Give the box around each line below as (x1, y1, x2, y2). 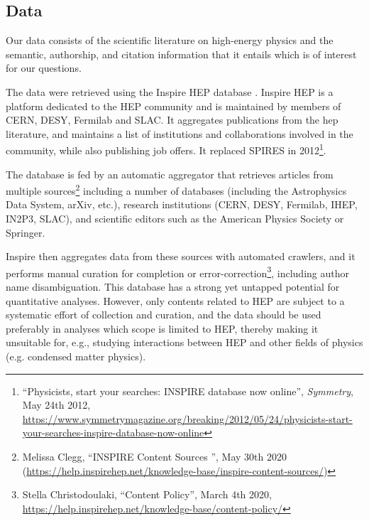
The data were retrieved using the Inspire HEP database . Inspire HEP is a (6, 84, 334, 99)
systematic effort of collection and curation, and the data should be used (6, 307, 321, 322)
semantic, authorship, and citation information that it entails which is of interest (6, 46, 357, 61)
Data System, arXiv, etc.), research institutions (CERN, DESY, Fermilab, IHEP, (6, 197, 358, 212)
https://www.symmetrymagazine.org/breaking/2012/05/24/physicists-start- (22, 411, 353, 426)
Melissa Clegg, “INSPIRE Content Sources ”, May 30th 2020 (22, 449, 287, 464)
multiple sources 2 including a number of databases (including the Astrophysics (6, 181, 347, 198)
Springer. (6, 225, 45, 240)
